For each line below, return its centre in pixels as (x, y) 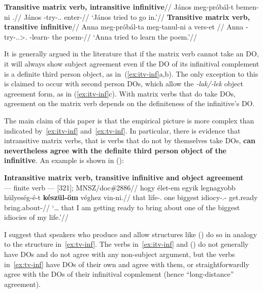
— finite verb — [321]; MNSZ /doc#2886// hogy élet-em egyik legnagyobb (120, 187)
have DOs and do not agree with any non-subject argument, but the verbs (120, 254)
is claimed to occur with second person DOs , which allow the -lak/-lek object (124, 84)
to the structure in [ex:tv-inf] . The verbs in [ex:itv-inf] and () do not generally (126, 244)
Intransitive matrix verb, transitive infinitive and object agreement (124, 177)
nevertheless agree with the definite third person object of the (115, 150)
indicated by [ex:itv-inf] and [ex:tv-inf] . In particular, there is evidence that (122, 130)
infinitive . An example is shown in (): (64, 160)
